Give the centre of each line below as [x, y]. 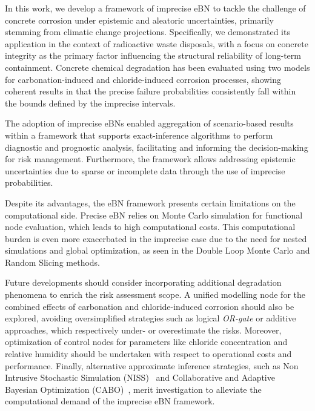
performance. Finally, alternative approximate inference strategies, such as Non [152, 365]
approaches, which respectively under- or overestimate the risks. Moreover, [143, 330]
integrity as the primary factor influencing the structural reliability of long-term [153, 55]
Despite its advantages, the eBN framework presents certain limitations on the [150, 202]
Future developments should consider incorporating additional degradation [143, 282]
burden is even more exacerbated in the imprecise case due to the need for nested [156, 238]
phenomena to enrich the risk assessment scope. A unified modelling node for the [155, 294]
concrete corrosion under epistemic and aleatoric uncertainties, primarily [139, 20]
